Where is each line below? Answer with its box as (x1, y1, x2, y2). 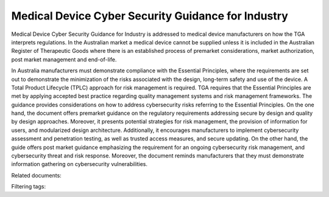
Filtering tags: (11, 183, 46, 190)
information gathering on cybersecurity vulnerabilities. (11, 161, 148, 168)
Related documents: (11, 171, 62, 179)
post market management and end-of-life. (11, 55, 117, 63)
